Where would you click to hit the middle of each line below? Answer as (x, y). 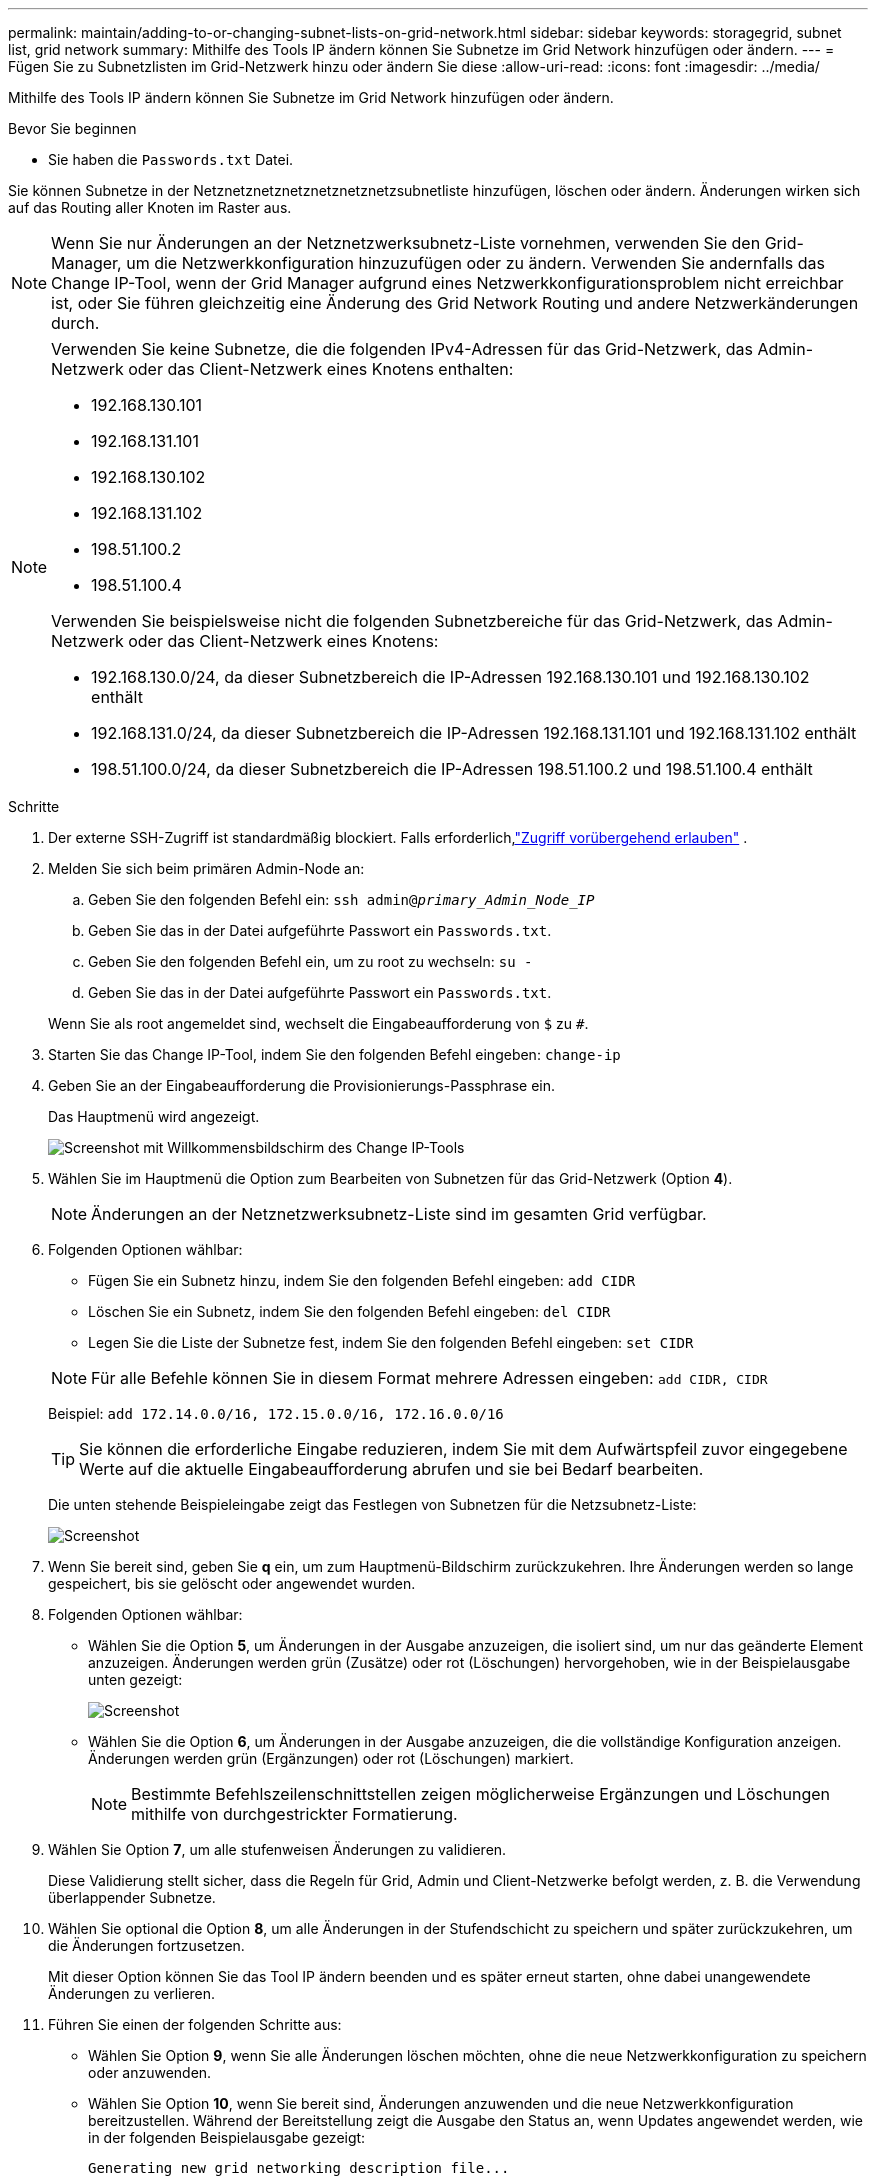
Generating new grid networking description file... (299, 2168)
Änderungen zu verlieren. (132, 1993)
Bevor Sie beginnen (72, 128)
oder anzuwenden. (150, 2072)
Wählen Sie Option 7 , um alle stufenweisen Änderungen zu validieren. (277, 1849)
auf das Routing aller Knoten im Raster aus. (150, 207)
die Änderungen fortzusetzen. (146, 1945)
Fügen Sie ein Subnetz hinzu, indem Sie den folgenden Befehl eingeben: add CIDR (362, 1280)
